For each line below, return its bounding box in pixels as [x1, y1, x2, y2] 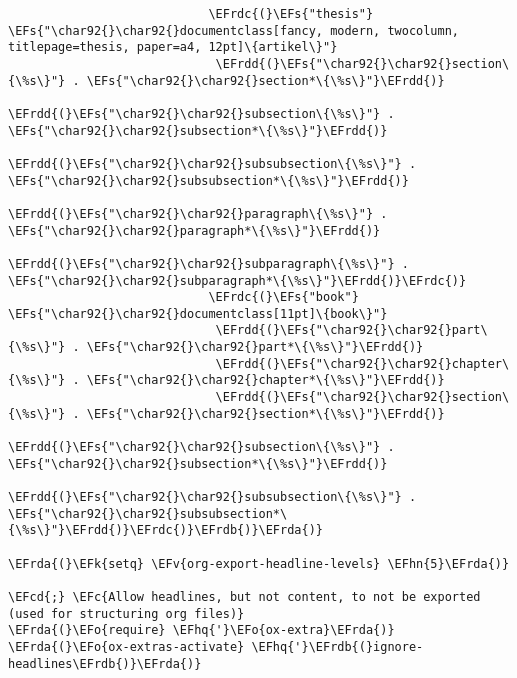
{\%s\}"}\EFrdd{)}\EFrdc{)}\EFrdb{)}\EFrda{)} [8, 523, 323, 538]
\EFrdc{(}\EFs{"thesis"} [208, 7, 374, 21]
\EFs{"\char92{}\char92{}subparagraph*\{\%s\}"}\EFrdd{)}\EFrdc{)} [8, 273, 467, 288]
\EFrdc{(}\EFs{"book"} [208, 290, 359, 305]
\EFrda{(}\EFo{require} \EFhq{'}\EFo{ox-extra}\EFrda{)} [8, 623, 395, 638]
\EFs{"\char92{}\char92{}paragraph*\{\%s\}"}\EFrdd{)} [8, 223, 381, 238]
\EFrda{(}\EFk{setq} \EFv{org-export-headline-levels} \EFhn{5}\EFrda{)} [8, 556, 510, 571]
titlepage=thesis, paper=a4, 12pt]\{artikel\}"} [8, 40, 338, 55]
